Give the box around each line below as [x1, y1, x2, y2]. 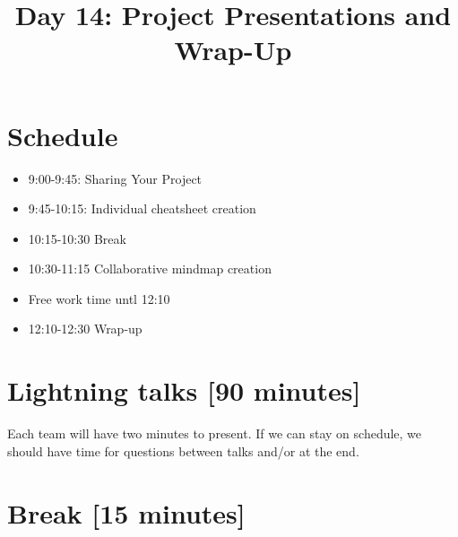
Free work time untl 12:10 [28, 289, 170, 307]
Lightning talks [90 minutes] [7, 372, 361, 409]
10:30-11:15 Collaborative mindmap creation [28, 259, 272, 278]
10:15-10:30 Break [28, 229, 126, 247]
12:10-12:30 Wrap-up [28, 319, 143, 338]
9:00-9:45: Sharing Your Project [28, 169, 203, 187]
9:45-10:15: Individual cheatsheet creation [28, 199, 256, 218]
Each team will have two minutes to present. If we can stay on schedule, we [7, 424, 422, 443]
